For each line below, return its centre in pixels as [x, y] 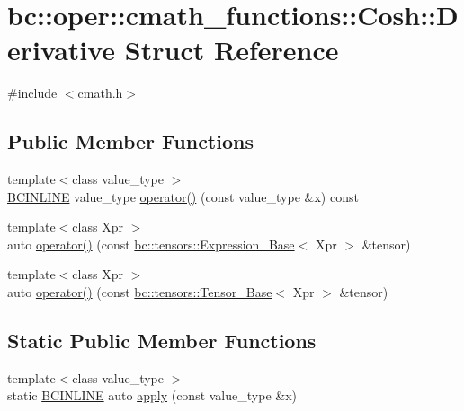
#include [32, 93]
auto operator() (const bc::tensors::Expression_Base [151, 244]
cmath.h [100, 93]
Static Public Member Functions [162, 341]
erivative [62, 50]
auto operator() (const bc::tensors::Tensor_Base [140, 292]
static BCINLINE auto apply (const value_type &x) [152, 395]
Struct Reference [232, 50]
